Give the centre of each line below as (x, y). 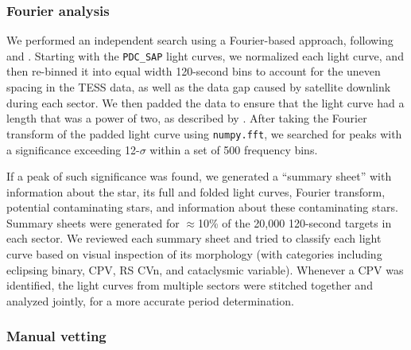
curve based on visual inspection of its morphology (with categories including (194, 254)
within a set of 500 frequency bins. (234, 149)
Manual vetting (56, 336)
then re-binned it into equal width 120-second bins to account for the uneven (194, 71)
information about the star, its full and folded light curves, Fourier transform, (196, 191)
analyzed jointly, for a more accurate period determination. (150, 300)
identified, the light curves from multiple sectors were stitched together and (190, 285)
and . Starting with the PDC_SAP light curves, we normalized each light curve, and (205, 55)
